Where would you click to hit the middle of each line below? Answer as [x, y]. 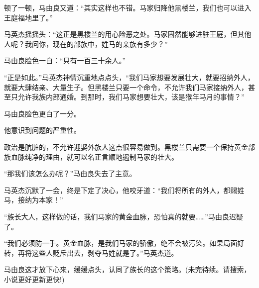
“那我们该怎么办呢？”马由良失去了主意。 [70, 173]
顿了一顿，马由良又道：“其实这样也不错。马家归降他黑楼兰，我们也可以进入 [128, 7]
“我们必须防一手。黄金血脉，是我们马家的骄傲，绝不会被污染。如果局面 [121, 243]
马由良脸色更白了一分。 [42, 113]
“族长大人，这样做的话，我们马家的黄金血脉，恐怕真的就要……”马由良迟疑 [124, 216]
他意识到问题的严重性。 [42, 130]
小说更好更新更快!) [34, 279]
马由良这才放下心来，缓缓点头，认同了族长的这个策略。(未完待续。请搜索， [128, 269]
